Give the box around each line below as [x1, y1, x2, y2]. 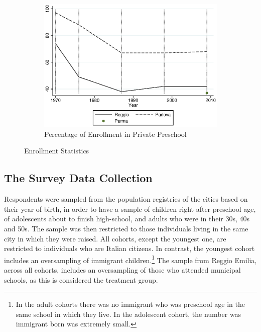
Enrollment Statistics [24, 145, 89, 156]
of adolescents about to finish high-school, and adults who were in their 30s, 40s [4, 213, 250, 224]
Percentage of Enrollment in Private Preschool [44, 128, 187, 139]
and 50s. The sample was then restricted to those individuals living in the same [4, 223, 248, 233]
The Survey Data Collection [4, 170, 153, 186]
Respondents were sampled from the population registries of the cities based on [4, 194, 248, 204]
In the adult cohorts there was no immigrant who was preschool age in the [16, 299, 245, 309]
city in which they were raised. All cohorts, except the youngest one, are [4, 233, 226, 243]
